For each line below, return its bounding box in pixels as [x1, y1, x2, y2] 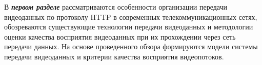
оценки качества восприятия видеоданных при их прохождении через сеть [4, 31, 236, 42]
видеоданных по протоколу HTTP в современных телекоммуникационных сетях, [4, 11, 257, 22]
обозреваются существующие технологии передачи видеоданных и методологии [4, 21, 253, 32]
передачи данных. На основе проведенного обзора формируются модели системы [4, 41, 258, 52]
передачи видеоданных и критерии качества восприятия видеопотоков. [4, 51, 224, 61]
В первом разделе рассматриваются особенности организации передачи [4, 2, 228, 12]
